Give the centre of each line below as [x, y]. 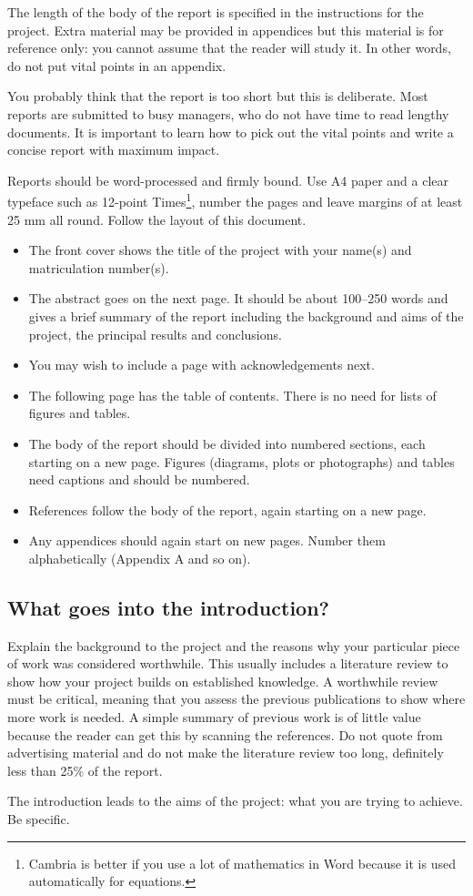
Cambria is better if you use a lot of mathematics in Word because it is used [242, 863]
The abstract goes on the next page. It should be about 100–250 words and [238, 298]
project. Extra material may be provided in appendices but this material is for [226, 30]
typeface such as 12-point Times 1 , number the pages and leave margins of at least [235, 200]
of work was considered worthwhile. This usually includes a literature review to [228, 663]
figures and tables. [80, 413]
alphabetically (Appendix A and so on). [140, 558]
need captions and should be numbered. [139, 479]
